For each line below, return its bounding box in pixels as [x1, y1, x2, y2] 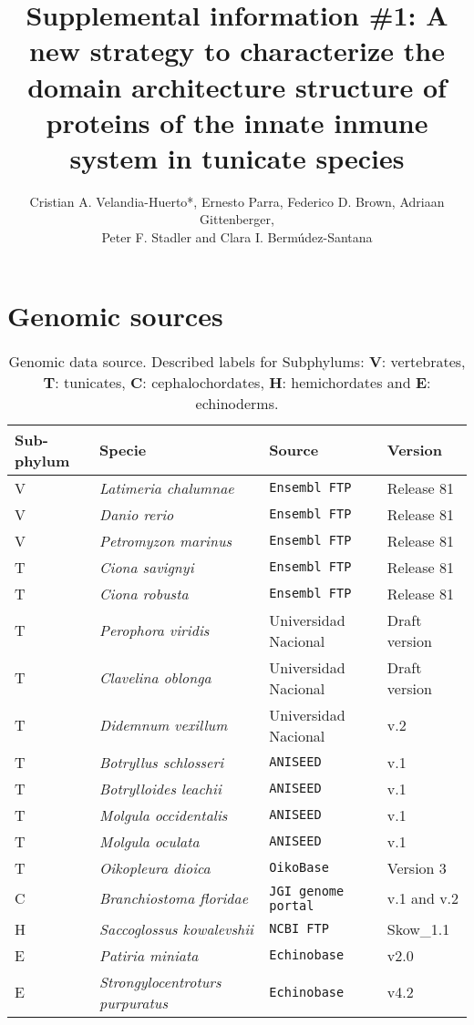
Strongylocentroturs [99, 970, 222, 992]
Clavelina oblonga [99, 667, 211, 689]
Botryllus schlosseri [99, 751, 224, 773]
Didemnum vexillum [99, 714, 228, 736]
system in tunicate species [69, 138, 405, 176]
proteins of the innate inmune [46, 103, 428, 140]
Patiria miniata [99, 944, 199, 966]
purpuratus [99, 991, 168, 1013]
